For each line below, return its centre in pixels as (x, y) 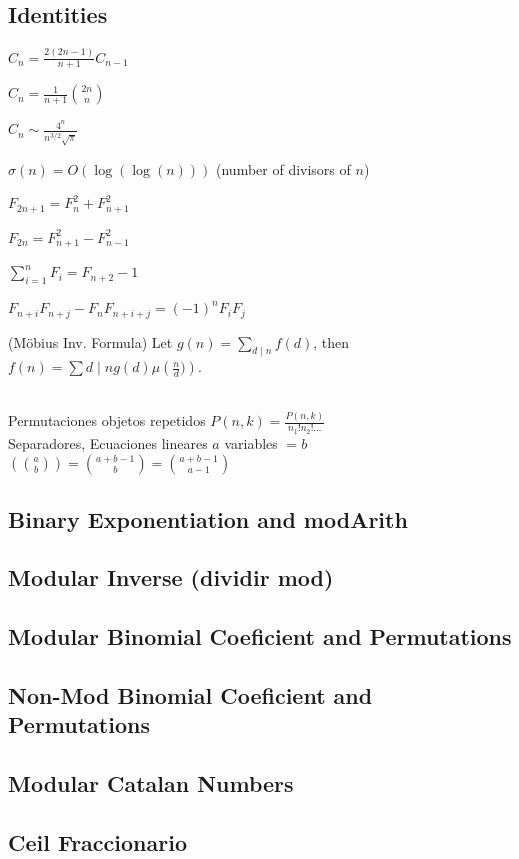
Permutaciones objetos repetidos (107, 420)
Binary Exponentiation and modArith (208, 518)
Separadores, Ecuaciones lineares (108, 442)
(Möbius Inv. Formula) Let (90, 341)
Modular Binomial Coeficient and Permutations (260, 636)
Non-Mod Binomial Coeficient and (190, 694)
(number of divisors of (283, 168)
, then (331, 341)
